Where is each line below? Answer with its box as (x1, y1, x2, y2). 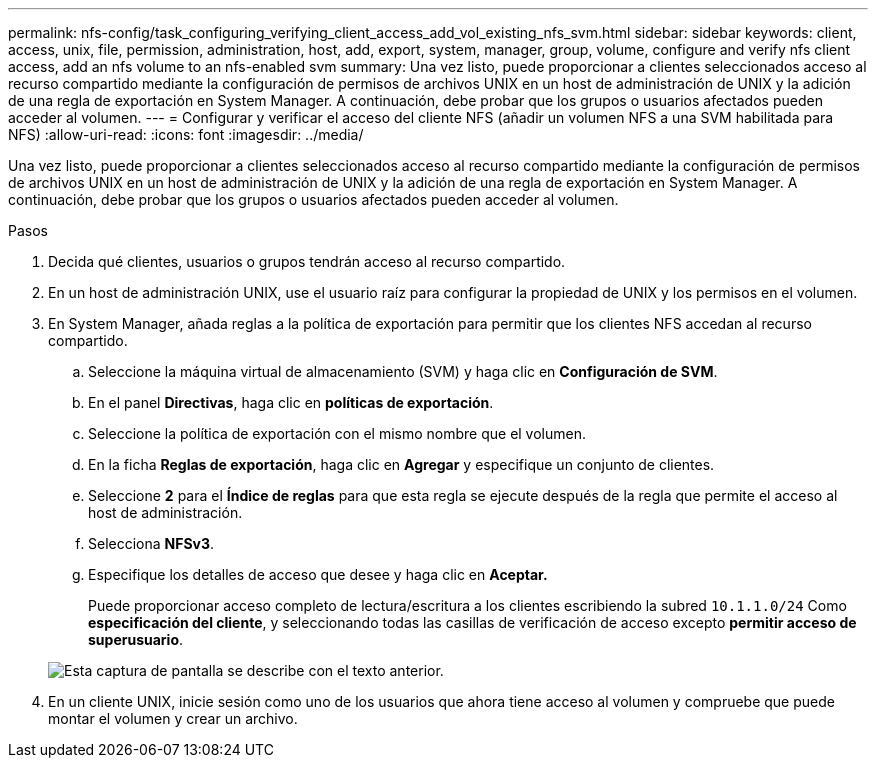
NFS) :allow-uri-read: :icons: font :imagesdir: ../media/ (8, 126, 364, 143)
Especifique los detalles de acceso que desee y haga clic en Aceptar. (88, 566, 548, 583)
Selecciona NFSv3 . (88, 535, 215, 552)
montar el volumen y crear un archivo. (48, 710, 298, 727)
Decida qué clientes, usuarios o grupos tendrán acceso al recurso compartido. (48, 253, 566, 270)
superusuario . (88, 631, 184, 648)
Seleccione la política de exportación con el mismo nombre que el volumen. (88, 425, 587, 442)
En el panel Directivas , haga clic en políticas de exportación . (88, 394, 494, 411)
